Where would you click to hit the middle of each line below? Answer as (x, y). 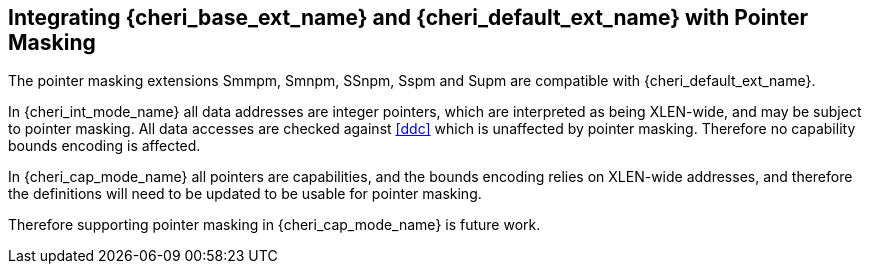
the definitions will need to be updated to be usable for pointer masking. (245, 194)
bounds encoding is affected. (104, 146)
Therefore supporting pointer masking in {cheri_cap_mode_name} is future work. (274, 225)
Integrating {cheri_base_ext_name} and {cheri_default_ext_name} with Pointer (408, 17)
